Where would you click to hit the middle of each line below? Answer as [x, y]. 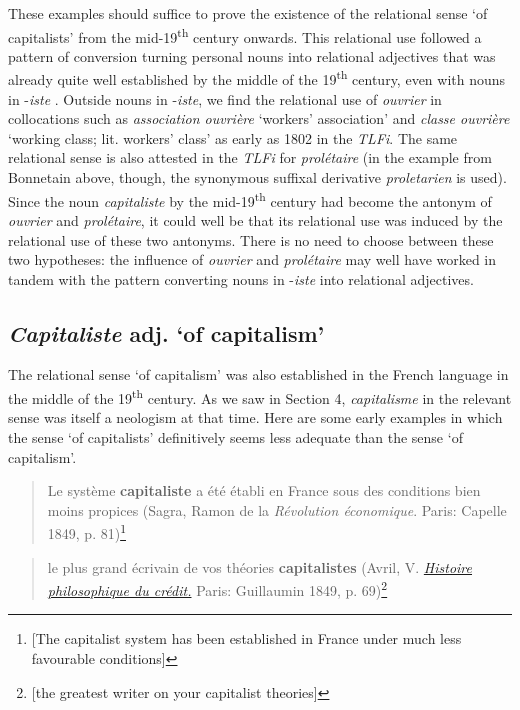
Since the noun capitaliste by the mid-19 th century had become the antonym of [250, 199]
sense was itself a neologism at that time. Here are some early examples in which [255, 417]
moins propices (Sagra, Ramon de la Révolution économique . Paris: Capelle [277, 509]
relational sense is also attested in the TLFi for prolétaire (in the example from [250, 157]
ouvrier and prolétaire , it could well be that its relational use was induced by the [255, 219]
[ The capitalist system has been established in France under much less [246, 638]
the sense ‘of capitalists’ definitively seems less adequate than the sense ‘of [235, 436]
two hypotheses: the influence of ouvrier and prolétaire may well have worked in [252, 259]
